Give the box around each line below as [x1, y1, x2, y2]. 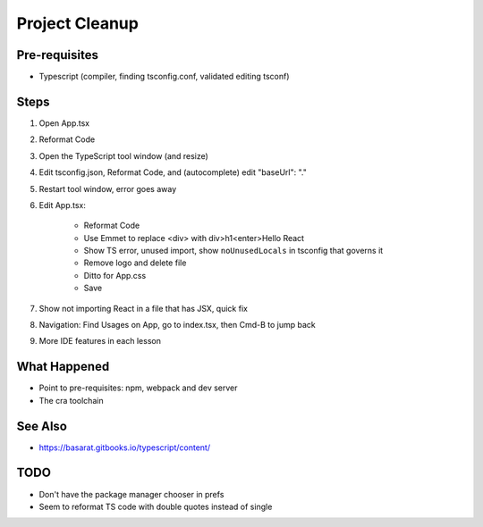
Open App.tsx [38, 117, 89, 129]
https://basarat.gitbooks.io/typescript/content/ [38, 442, 210, 453]
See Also [16, 418, 67, 433]
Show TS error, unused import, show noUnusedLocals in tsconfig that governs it [83, 246, 384, 256]
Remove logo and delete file [83, 257, 187, 268]
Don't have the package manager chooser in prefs [38, 489, 225, 499]
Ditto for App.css [83, 270, 147, 280]
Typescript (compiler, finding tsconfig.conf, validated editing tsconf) [38, 71, 290, 82]
